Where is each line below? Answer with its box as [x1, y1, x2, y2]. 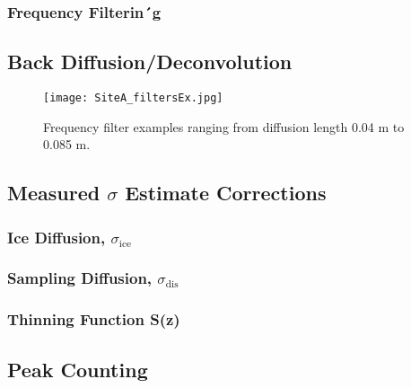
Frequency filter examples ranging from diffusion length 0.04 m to [43, 117, 405, 136]
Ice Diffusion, [7, 225, 106, 248]
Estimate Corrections [125, 179, 327, 207]
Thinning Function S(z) [7, 308, 180, 331]
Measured [7, 179, 101, 207]
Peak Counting [7, 355, 148, 383]
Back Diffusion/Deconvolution [7, 48, 293, 75]
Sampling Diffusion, [7, 267, 153, 289]
